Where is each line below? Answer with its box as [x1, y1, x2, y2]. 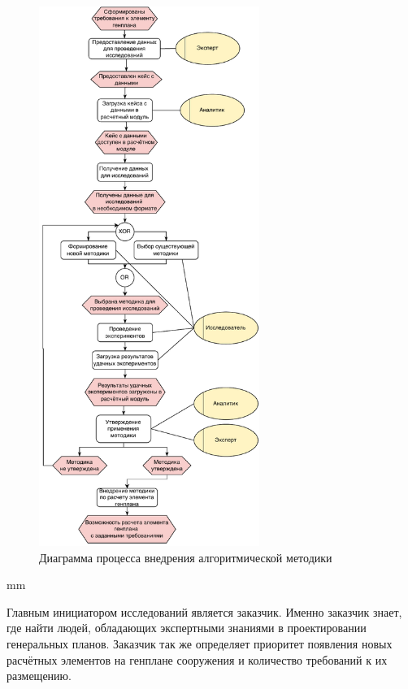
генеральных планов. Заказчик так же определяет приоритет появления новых [7, 635, 393, 652]
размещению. [7, 667, 72, 684]
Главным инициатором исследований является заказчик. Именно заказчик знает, [7, 603, 402, 620]
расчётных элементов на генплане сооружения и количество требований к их [7, 651, 388, 668]
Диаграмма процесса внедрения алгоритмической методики [39, 548, 332, 565]
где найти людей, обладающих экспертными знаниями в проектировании [7, 619, 367, 636]
